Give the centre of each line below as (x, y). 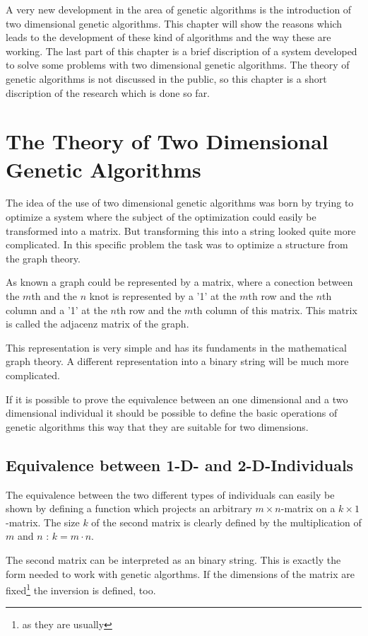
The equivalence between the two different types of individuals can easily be (170, 494)
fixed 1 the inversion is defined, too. (81, 589)
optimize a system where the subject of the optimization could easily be (161, 217)
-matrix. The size (43, 522)
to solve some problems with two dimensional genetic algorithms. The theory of (178, 65)
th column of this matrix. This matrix (275, 310)
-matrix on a (308, 508)
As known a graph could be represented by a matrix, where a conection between (179, 282)
